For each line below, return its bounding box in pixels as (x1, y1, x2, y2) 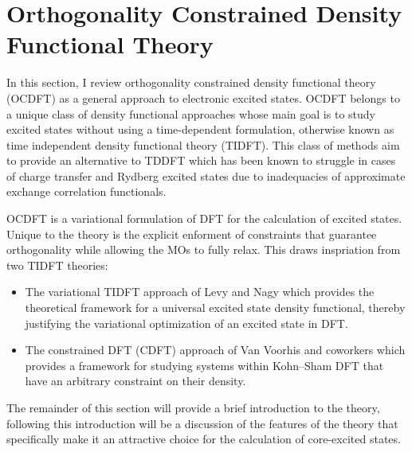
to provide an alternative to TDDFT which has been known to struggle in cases (6, 152, 396, 169)
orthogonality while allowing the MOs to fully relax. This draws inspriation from (6, 241, 401, 258)
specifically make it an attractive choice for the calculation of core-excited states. (6, 431, 401, 447)
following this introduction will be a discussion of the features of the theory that (6, 415, 398, 431)
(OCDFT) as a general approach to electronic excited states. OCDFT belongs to (6, 89, 400, 106)
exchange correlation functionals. (6, 183, 167, 200)
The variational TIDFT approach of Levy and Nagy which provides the (25, 283, 375, 300)
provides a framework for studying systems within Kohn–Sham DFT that (25, 357, 384, 373)
